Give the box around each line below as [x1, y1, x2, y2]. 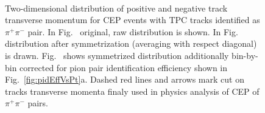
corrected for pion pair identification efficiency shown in [19, 61, 228, 74]
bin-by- [231, 49, 258, 61]
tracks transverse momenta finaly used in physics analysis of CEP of [5, 84, 260, 97]
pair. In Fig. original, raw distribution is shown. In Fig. [27, 25, 238, 38]
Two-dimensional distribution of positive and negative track [5, 1, 228, 14]
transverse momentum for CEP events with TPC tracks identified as [5, 13, 260, 26]
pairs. [27, 97, 49, 109]
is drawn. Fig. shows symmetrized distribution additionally [5, 49, 229, 61]
